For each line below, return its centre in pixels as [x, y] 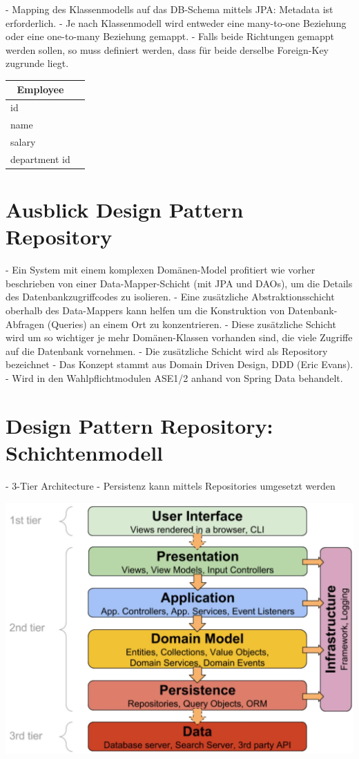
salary [23, 142]
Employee [40, 89]
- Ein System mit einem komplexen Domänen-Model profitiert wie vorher [161, 270]
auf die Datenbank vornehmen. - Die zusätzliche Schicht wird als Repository [167, 350]
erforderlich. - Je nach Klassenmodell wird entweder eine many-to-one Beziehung [176, 22]
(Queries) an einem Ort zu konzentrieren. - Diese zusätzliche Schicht [192, 324]
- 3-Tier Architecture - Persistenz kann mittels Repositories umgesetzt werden [171, 485]
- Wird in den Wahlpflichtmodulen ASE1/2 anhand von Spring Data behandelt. [174, 378]
